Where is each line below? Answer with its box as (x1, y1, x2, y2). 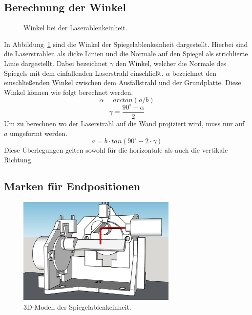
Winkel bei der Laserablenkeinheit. (23, 22, 127, 33)
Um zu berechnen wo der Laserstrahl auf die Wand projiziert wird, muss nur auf (4, 118, 245, 128)
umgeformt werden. (10, 128, 67, 138)
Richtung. (4, 154, 33, 164)
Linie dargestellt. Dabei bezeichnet (4, 58, 108, 68)
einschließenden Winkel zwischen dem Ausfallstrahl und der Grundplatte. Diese (4, 77, 241, 88)
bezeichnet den (172, 67, 216, 78)
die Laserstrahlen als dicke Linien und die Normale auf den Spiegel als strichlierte (4, 48, 248, 59)
